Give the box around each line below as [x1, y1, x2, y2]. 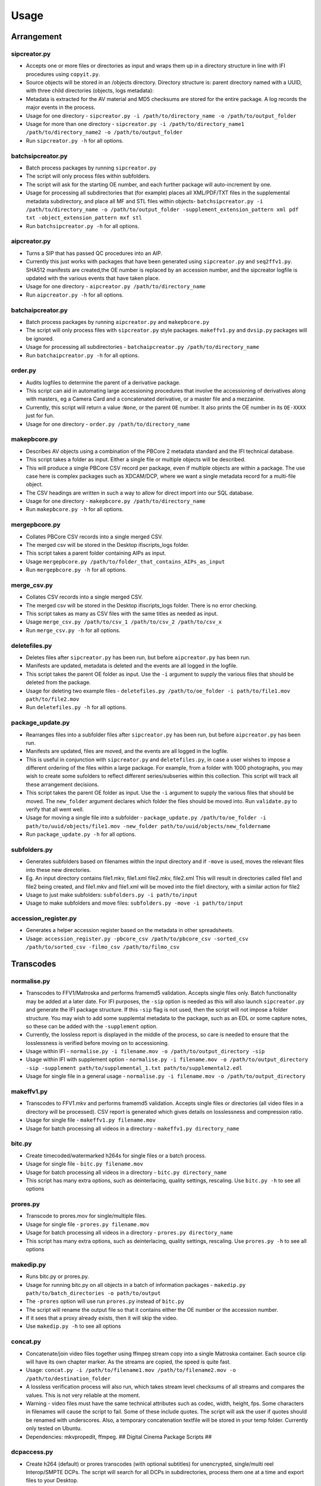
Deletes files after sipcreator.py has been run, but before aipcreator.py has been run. [26, 654, 251, 661]
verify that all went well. [26, 806, 84, 813]
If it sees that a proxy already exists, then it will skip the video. [26, 1314, 178, 1322]
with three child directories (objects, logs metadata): [26, 87, 154, 95]
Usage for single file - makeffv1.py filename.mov [26, 1116, 156, 1123]
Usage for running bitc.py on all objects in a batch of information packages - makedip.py [26, 1281, 246, 1288]
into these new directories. [26, 866, 92, 873]
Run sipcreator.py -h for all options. [26, 137, 124, 144]
